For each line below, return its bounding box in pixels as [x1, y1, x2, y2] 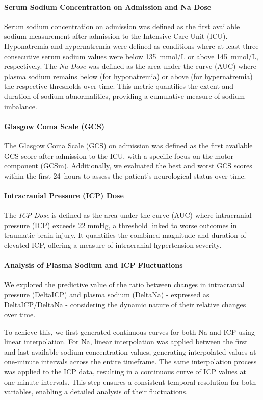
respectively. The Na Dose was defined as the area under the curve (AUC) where [4, 61, 257, 71]
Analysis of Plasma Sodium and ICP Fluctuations [4, 260, 183, 270]
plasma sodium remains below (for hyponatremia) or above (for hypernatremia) [4, 70, 253, 81]
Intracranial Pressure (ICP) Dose [4, 190, 124, 201]
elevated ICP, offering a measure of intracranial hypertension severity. [4, 239, 222, 250]
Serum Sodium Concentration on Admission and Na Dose [4, 1, 212, 12]
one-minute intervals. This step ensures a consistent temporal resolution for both [4, 376, 256, 387]
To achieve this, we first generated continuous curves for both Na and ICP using [4, 326, 255, 337]
